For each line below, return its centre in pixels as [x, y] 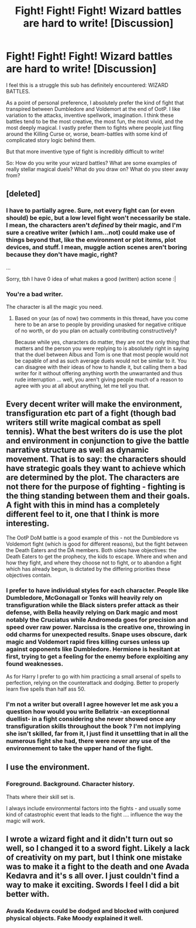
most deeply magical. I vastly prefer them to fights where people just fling [95, 127]
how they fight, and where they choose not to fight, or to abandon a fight [94, 563]
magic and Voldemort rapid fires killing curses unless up [88, 641]
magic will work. [26, 821]
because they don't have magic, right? [62, 255]
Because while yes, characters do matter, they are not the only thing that [102, 342]
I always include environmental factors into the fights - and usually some [94, 808]
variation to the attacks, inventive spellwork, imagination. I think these [90, 115]
